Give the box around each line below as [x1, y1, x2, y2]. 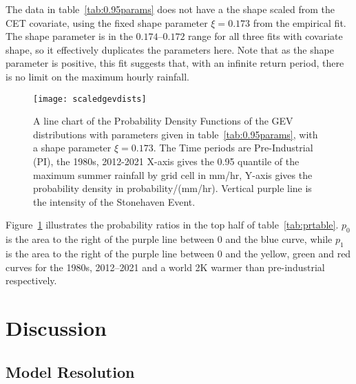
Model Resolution [6, 361, 135, 382]
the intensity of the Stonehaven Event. [33, 194, 196, 209]
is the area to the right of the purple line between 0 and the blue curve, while [6, 232, 333, 246]
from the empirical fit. [253, 15, 346, 30]
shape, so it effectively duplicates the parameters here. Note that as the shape [6, 42, 334, 56]
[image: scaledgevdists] [33, 94, 147, 104]
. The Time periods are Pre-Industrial [153, 140, 313, 155]
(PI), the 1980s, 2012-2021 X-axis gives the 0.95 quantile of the [33, 154, 300, 168]
